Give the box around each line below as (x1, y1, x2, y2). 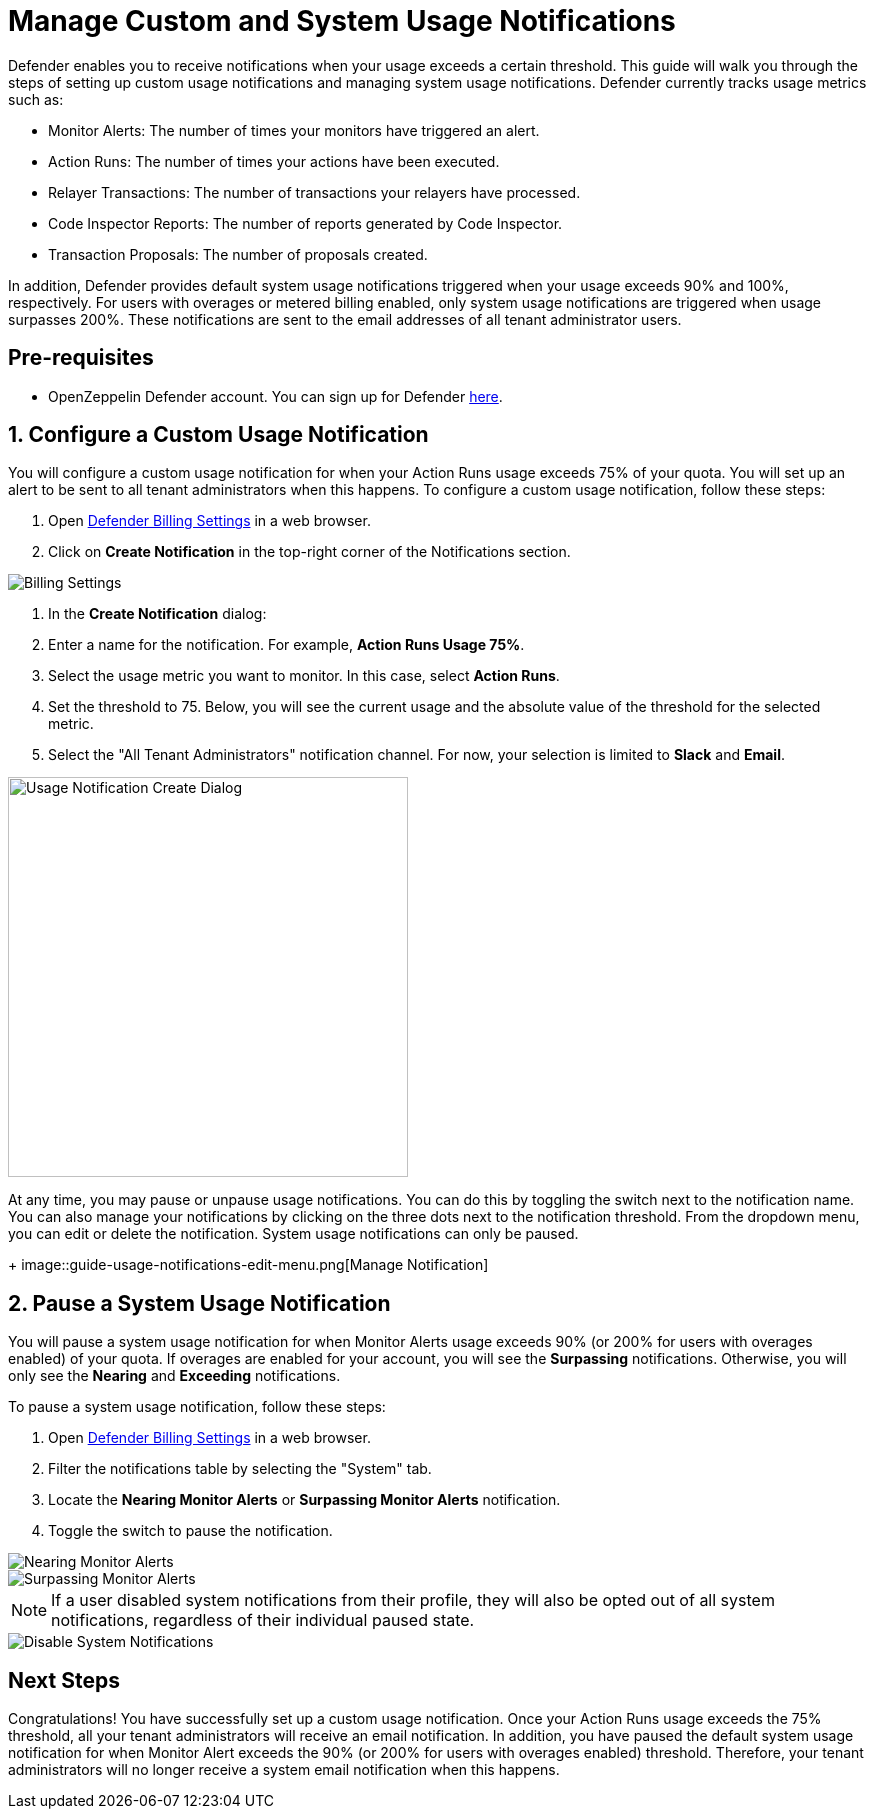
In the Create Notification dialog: (48, 605, 267, 623)
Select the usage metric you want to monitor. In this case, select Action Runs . (48, 667, 560, 685)
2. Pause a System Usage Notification (8, 1290, 391, 1316)
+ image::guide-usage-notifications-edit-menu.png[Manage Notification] (8, 1256, 489, 1274)
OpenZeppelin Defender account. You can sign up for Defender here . (48, 387, 503, 405)
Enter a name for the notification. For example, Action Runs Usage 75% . (48, 636, 525, 654)
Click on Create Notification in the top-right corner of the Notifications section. (48, 543, 571, 561)
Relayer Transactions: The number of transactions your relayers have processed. (48, 183, 581, 201)
